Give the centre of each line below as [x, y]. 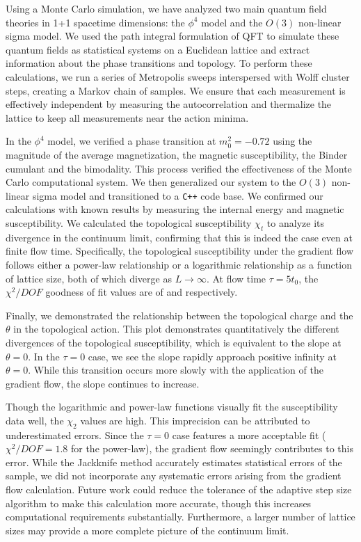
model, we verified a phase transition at [132, 141]
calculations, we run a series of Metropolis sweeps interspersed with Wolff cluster [178, 76]
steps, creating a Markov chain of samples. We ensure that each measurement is [176, 90]
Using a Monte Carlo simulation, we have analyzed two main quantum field [166, 8]
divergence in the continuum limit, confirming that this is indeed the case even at [179, 237]
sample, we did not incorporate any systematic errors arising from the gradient [174, 476]
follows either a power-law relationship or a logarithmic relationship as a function [179, 264]
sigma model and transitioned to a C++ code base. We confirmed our [178, 195]
